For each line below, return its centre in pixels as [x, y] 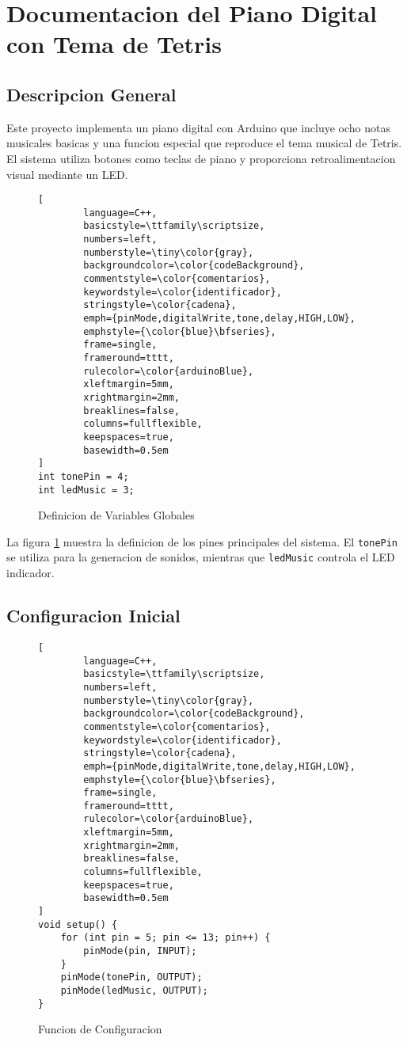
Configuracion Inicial [93, 616]
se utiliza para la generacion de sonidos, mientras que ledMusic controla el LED [201, 557]
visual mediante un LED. [67, 174]
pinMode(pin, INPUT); [140, 951]
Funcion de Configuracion [100, 1029]
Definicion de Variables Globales [116, 515]
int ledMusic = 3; [86, 490]
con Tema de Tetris [114, 44]
